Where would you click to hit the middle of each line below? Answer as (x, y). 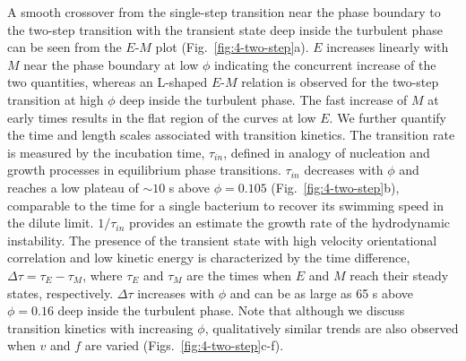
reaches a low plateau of (73, 187)
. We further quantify (388, 117)
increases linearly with (388, 47)
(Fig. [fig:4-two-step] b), (335, 187)
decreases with (344, 170)
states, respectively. (60, 292)
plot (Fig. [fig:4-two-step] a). (232, 47)
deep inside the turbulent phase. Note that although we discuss (231, 310)
